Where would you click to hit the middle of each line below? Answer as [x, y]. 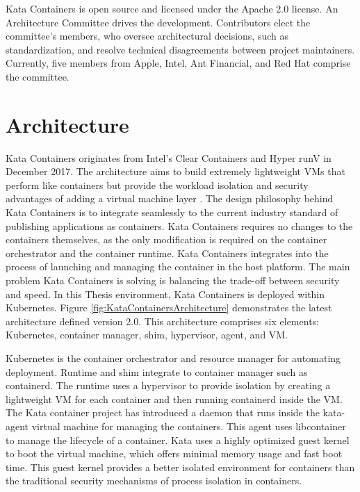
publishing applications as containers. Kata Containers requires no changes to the [179, 225]
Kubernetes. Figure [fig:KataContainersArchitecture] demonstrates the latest [169, 307]
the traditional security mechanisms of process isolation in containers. [154, 481]
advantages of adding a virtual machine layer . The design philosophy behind [170, 198]
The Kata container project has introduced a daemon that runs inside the [163, 412]
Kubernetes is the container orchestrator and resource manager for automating [173, 358]
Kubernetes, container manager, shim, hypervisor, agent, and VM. [147, 335]
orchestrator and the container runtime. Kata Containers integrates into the [167, 253]
